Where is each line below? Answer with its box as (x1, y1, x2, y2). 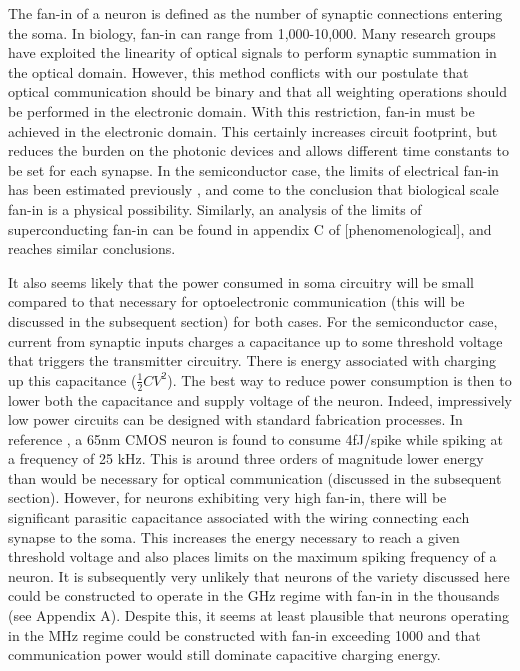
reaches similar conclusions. (8, 238, 176, 259)
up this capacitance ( (8, 369, 137, 390)
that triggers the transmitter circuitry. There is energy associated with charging (8, 350, 497, 371)
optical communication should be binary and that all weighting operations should (8, 81, 507, 102)
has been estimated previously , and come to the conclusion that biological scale (8, 179, 499, 200)
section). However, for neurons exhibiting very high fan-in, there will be (8, 487, 447, 508)
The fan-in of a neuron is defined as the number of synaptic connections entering (8, 3, 503, 23)
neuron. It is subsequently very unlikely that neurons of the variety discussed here (8, 565, 510, 586)
